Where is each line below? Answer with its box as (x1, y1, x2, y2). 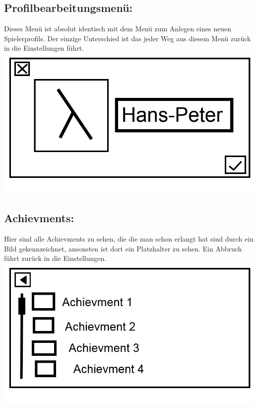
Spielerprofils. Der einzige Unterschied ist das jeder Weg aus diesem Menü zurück (4, 33, 251, 43)
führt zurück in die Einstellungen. (4, 253, 107, 263)
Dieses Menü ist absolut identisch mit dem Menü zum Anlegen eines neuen (4, 23, 231, 34)
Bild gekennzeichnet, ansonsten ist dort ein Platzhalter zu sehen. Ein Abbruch (4, 243, 242, 253)
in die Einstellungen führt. (4, 43, 84, 53)
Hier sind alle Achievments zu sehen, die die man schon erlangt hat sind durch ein (4, 234, 254, 244)
